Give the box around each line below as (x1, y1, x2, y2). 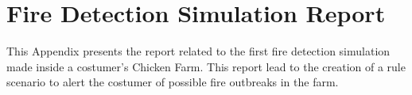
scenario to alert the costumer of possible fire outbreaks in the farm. (6, 74, 339, 90)
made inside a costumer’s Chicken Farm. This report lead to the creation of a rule (6, 58, 406, 74)
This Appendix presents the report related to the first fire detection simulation (6, 43, 391, 59)
